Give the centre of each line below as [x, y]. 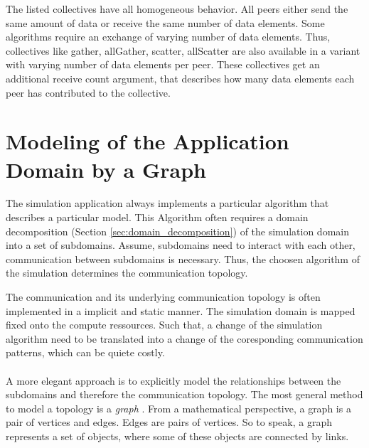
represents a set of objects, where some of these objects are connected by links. [177, 436]
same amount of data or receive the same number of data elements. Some [165, 22]
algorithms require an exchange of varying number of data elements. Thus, [168, 37]
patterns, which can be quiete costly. [85, 352]
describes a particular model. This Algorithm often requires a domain [157, 217]
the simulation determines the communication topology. [127, 273]
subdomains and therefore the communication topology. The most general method [184, 394]
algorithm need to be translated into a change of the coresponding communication [184, 338]
